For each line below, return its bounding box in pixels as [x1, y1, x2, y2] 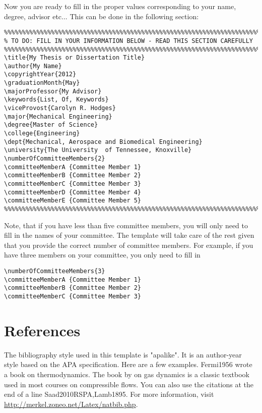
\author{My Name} [4, 62, 62, 70]
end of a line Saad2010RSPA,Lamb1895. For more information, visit [4, 389, 214, 399]
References [4, 320, 81, 340]
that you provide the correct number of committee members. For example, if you [4, 239, 253, 250]
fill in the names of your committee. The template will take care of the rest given [4, 230, 254, 240]
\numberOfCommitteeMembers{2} [4, 155, 105, 163]
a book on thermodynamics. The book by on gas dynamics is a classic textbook [4, 369, 249, 379]
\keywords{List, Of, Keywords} [4, 96, 109, 104]
